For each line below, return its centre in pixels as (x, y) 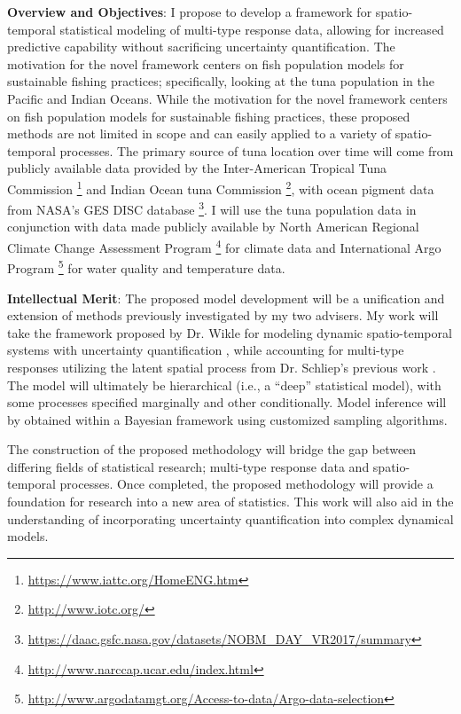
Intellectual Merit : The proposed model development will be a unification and (226, 298)
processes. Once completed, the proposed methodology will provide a (246, 484)
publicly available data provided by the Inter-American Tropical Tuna (197, 168)
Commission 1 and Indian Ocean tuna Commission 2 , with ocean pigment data (221, 187)
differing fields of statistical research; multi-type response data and (188, 466)
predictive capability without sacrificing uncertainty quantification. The (201, 47)
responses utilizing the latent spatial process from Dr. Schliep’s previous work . (222, 367)
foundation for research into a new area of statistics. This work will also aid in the (230, 502)
